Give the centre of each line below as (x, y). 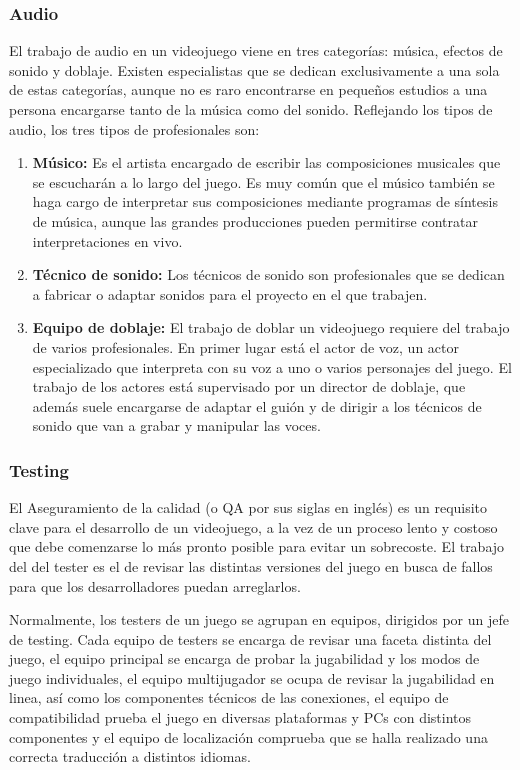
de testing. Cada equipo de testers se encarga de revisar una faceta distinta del (250, 638)
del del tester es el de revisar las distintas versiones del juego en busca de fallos (251, 565)
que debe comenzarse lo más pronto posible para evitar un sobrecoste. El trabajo (257, 546)
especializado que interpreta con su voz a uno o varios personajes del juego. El (272, 366)
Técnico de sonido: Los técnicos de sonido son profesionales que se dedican (268, 274)
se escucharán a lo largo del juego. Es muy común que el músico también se (263, 181)
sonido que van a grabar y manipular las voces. (176, 425)
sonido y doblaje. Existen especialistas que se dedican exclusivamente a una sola (254, 69)
